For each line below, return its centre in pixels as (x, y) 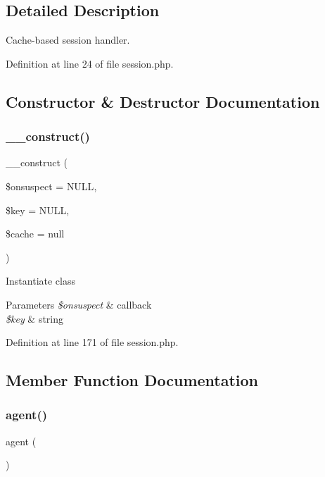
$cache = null (35, 234)
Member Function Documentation (132, 380)
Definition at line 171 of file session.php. (92, 342)
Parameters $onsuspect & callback (79, 304)
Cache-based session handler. (68, 40)
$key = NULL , (38, 210)
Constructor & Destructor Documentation (163, 101)
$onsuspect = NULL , (51, 186)
